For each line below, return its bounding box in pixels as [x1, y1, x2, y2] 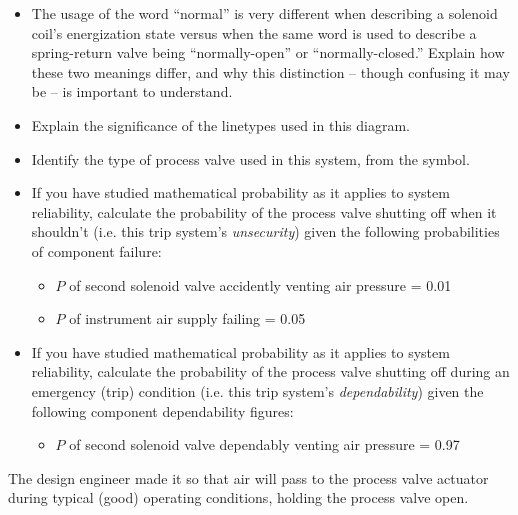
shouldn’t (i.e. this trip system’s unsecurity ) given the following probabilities [31, 221, 500, 242]
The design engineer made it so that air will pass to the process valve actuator [8, 467, 489, 488]
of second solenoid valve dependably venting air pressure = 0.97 [69, 434, 460, 455]
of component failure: [31, 240, 162, 261]
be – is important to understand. [31, 81, 233, 102]
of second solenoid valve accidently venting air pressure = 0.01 [69, 274, 452, 295]
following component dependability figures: [31, 400, 294, 421]
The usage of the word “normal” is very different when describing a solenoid [31, 3, 498, 23]
